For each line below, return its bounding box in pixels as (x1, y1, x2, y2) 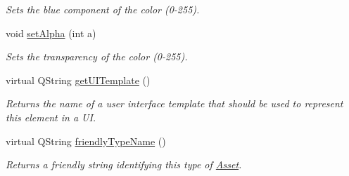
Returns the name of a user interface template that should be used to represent (6, 96, 343, 111)
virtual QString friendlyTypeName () (6, 133, 166, 148)
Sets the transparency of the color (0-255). (6, 49, 188, 64)
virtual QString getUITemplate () (6, 72, 151, 87)
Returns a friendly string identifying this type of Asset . (6, 157, 242, 172)
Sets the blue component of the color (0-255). (6, 2, 200, 16)
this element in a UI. (6, 109, 96, 124)
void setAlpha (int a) (6, 25, 96, 40)
